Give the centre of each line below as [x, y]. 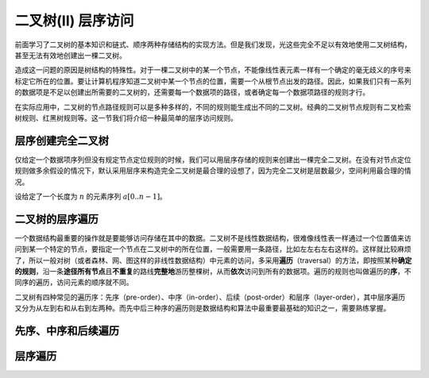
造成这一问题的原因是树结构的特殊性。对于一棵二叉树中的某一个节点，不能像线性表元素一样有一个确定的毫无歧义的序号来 [213, 70]
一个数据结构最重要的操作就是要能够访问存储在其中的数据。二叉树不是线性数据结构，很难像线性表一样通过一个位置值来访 [213, 237]
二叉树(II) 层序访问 [74, 21]
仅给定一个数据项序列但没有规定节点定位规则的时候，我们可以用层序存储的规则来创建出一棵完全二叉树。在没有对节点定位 [213, 160]
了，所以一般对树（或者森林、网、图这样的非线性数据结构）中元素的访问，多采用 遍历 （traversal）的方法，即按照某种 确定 [213, 260]
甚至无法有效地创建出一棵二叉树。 [70, 55]
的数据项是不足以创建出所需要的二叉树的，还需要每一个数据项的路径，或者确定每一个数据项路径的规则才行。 [192, 92]
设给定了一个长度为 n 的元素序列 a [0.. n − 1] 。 [91, 196]
